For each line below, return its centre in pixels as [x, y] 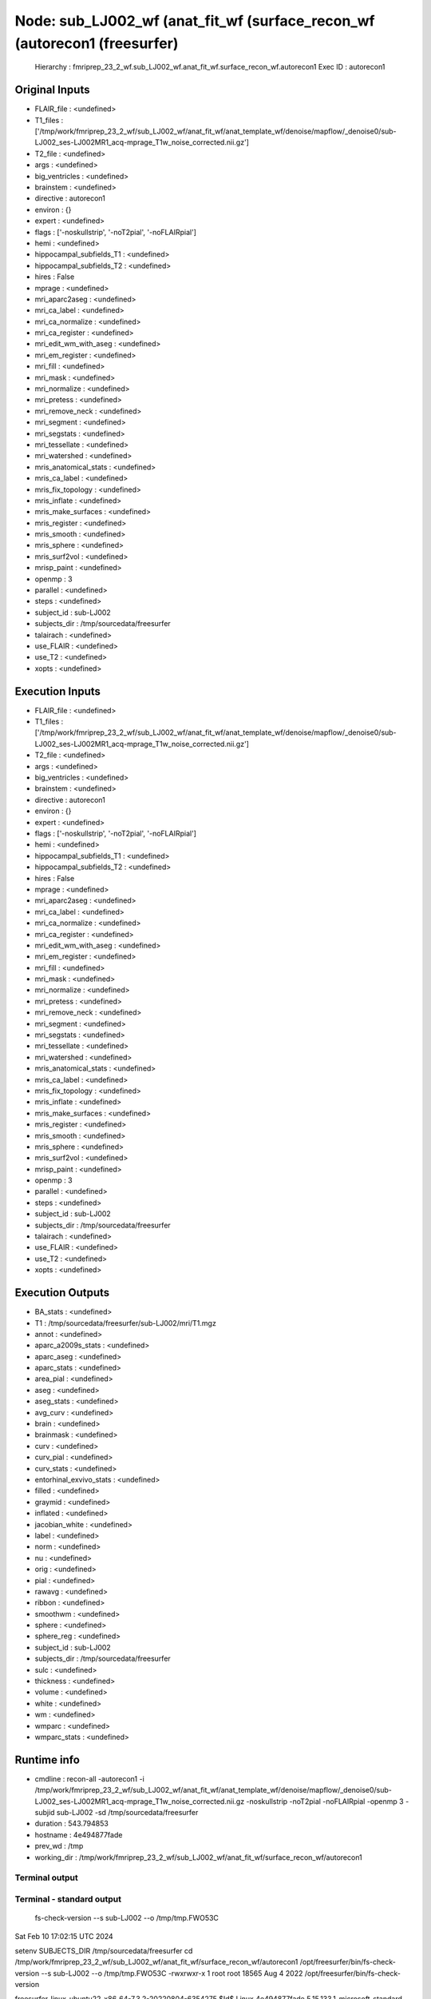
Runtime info [47, 1760]
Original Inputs [52, 90]
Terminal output [47, 1877]
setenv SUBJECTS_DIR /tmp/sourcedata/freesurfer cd [104, 1950]
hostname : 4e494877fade [79, 1834]
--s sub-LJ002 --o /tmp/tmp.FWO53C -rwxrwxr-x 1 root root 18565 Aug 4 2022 [172, 1973]
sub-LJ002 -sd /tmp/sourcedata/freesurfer [127, 1813]
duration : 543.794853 [72, 1824]
